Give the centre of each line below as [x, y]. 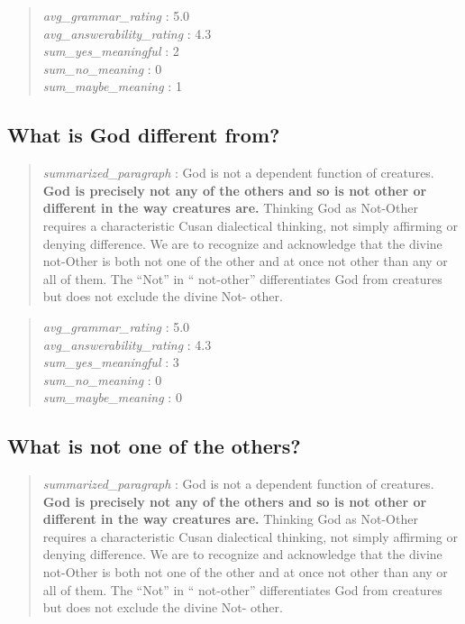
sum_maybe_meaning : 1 [112, 86]
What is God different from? [144, 135]
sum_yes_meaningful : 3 [111, 362]
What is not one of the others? [154, 446]
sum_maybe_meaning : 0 [112, 397]
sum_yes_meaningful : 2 [111, 51]
